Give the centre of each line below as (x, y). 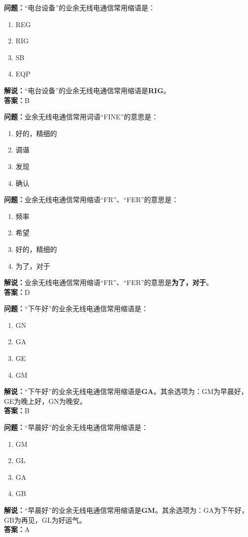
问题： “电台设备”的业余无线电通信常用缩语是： (80, 7)
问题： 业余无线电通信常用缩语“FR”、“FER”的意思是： (91, 199)
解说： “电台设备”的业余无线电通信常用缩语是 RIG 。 (87, 90)
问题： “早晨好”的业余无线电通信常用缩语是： (76, 427)
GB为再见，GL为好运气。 (45, 519)
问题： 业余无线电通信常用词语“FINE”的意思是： (81, 117)
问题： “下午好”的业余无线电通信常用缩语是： (76, 308)
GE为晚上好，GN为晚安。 (46, 401)
